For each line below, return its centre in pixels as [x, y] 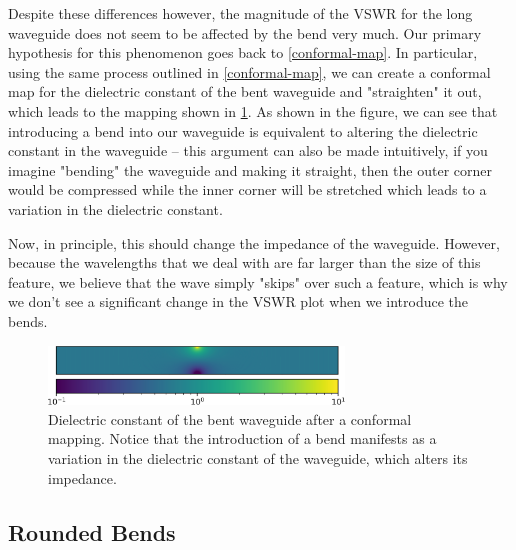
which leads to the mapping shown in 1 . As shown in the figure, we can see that [253, 110]
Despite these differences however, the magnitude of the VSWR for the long [240, 13]
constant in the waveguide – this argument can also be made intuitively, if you [248, 150]
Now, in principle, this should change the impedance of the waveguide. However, [254, 242]
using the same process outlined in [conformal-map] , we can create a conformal [249, 71]
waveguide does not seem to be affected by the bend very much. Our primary [245, 32]
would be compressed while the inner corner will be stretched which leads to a [247, 189]
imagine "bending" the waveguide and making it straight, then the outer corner [250, 169]
